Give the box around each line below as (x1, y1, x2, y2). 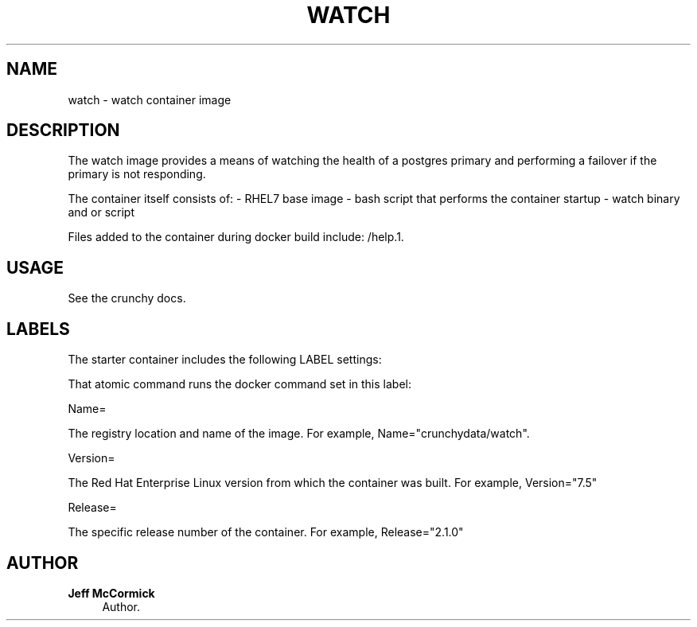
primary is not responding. (68, 167, 206, 181)
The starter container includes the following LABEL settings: (68, 352, 382, 367)
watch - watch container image (68, 92, 232, 107)
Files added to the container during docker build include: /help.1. (68, 230, 404, 244)
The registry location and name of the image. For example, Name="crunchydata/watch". (68, 426, 530, 441)
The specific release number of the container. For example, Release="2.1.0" (68, 525, 464, 539)
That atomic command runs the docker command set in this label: (68, 377, 411, 391)
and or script (68, 205, 134, 220)
